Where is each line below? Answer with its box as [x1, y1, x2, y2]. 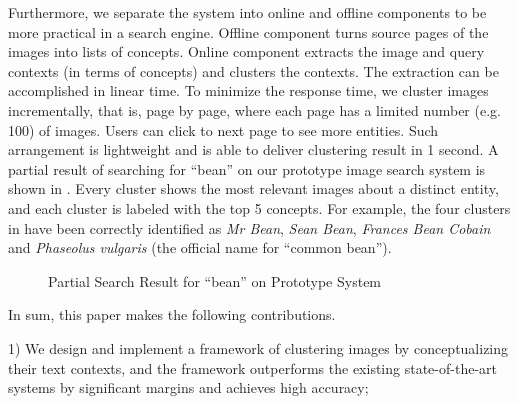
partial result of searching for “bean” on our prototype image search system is [8, 158, 486, 179]
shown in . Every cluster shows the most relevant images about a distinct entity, [8, 178, 499, 199]
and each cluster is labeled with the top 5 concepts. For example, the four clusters [8, 197, 511, 218]
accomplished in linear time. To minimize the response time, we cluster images [8, 80, 489, 101]
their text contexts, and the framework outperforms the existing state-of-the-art [8, 357, 497, 378]
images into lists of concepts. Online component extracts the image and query [8, 41, 485, 62]
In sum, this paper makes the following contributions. [8, 304, 336, 325]
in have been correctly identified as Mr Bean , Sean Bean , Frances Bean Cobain [8, 217, 491, 238]
